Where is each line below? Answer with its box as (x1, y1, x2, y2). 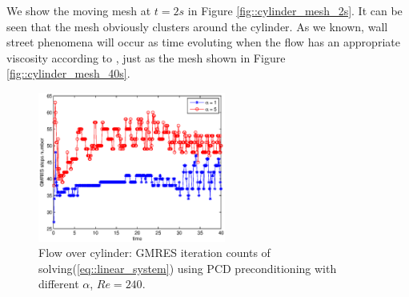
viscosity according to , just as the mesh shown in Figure (6, 49, 286, 66)
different (38, 275, 79, 292)
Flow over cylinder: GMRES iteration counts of (38, 244, 271, 261)
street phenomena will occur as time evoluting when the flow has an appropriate (6, 34, 400, 50)
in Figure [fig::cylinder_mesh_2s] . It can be (187, 2, 403, 18)
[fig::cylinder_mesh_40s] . (6, 65, 130, 82)
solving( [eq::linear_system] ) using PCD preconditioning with (38, 259, 337, 276)
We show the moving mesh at (6, 2, 151, 18)
